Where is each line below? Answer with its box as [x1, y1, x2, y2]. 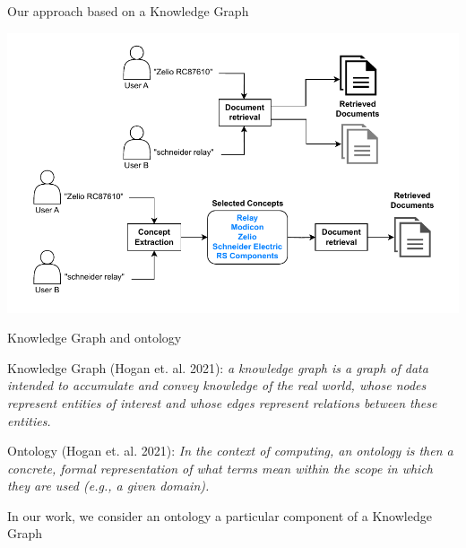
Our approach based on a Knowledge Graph [7, 2, 249, 20]
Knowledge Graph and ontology [7, 328, 182, 347]
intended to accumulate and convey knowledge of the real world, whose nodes [7, 376, 427, 395]
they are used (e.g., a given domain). [7, 476, 210, 495]
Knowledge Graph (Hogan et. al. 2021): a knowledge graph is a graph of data [7, 358, 428, 377]
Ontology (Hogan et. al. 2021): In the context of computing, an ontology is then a [7, 441, 453, 460]
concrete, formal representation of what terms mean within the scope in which [7, 458, 433, 477]
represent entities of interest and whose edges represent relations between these [7, 393, 437, 412]
